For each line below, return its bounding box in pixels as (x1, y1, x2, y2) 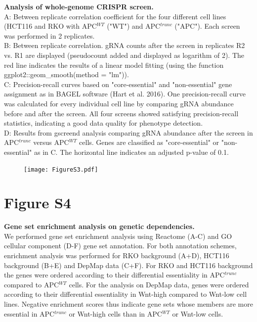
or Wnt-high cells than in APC (69, 308, 162, 319)
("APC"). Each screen (174, 21, 240, 31)
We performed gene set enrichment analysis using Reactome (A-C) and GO (4, 230, 232, 241)
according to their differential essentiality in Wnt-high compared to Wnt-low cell (4, 289, 247, 299)
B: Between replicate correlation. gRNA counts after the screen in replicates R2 (4, 40, 245, 50)
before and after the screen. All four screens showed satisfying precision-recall (4, 108, 239, 118)
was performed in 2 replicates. (4, 30, 95, 41)
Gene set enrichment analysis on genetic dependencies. (4, 221, 195, 231)
